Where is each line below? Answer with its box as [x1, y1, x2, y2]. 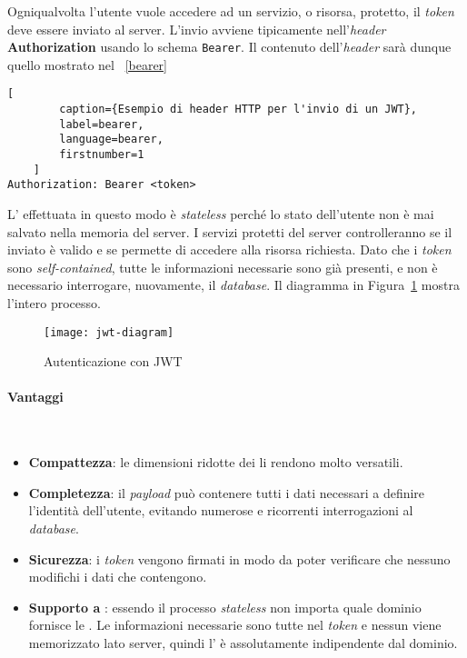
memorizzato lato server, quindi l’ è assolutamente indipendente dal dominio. [28, 633, 458, 652]
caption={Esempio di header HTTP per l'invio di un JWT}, [59, 103, 418, 116]
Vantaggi [7, 387, 64, 406]
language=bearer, [59, 133, 164, 146]
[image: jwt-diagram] [44, 325, 174, 339]
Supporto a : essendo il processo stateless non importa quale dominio [28, 597, 422, 616]
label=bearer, [59, 117, 144, 131]
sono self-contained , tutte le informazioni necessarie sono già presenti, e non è [7, 257, 438, 276]
